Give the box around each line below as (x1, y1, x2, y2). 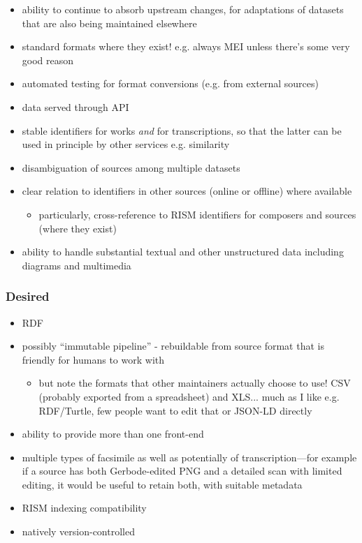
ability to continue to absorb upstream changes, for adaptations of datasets (22, 2, 344, 16)
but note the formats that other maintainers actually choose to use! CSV (38, 375, 351, 390)
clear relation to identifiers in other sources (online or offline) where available (22, 184, 352, 198)
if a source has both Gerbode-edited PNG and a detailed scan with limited (22, 463, 342, 478)
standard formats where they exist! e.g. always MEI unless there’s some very (22, 39, 350, 54)
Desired (6, 288, 50, 305)
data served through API (22, 99, 129, 114)
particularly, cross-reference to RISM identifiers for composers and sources (38, 207, 356, 221)
